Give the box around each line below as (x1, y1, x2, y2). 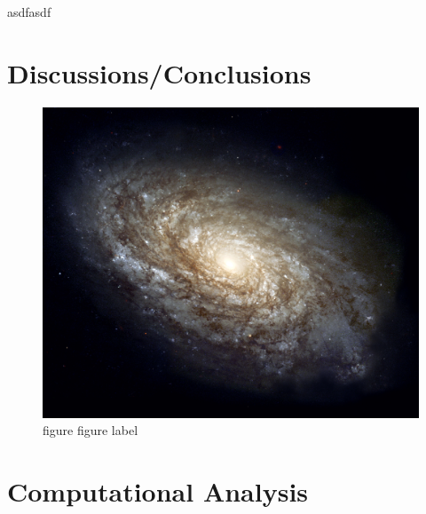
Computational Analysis (7, 472, 309, 509)
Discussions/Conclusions (7, 54, 312, 91)
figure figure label (43, 421, 138, 439)
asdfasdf (7, 3, 51, 20)
